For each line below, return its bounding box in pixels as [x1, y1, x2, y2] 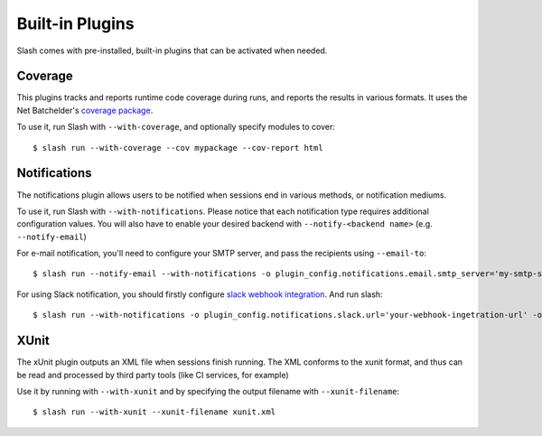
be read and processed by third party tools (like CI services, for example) [16, 369, 289, 380]
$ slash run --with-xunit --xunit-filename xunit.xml [33, 407, 276, 417]
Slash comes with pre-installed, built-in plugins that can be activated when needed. [16, 45, 328, 56]
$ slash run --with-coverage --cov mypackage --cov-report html [33, 143, 324, 153]
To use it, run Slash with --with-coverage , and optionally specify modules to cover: [16, 122, 336, 133]
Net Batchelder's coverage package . [16, 105, 154, 116]
